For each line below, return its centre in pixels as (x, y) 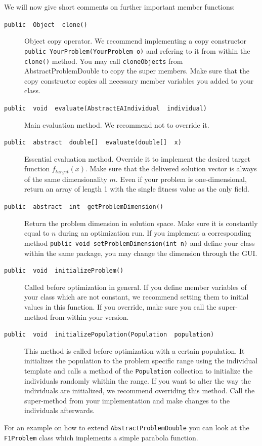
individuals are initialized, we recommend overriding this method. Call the (140, 391)
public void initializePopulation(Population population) (109, 335)
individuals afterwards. (60, 410)
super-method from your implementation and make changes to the (127, 400)
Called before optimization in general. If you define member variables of (136, 287)
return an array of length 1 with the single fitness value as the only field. (137, 189)
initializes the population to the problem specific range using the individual (141, 361)
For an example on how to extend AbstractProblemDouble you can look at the (127, 428)
